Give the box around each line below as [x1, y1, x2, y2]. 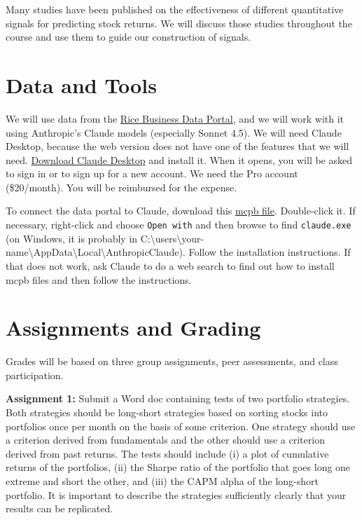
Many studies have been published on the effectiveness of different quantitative [6, 2, 344, 16]
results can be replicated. [6, 501, 113, 516]
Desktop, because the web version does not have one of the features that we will [6, 139, 349, 153]
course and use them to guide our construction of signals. [6, 29, 251, 44]
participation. [6, 367, 64, 382]
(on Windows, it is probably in [6, 231, 138, 245]
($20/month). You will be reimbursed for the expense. [6, 179, 237, 194]
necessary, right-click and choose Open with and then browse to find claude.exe [6, 217, 351, 232]
